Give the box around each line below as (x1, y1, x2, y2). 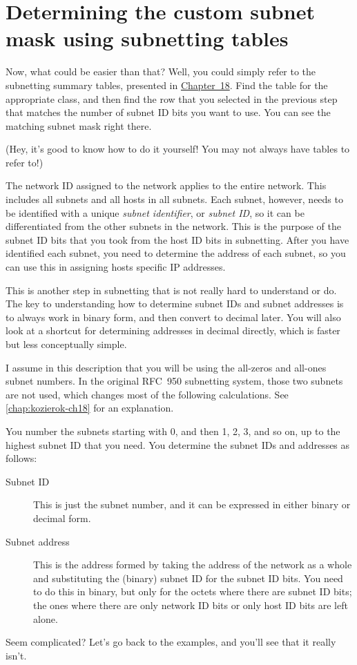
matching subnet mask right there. (6, 118, 152, 133)
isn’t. (6, 648, 27, 662)
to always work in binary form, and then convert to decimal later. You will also (6, 309, 341, 324)
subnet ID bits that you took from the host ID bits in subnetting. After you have (6, 232, 349, 247)
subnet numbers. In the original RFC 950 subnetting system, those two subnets (6, 374, 343, 388)
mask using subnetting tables (6, 24, 289, 52)
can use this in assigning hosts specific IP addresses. (6, 260, 226, 274)
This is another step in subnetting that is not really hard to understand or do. (6, 282, 337, 297)
